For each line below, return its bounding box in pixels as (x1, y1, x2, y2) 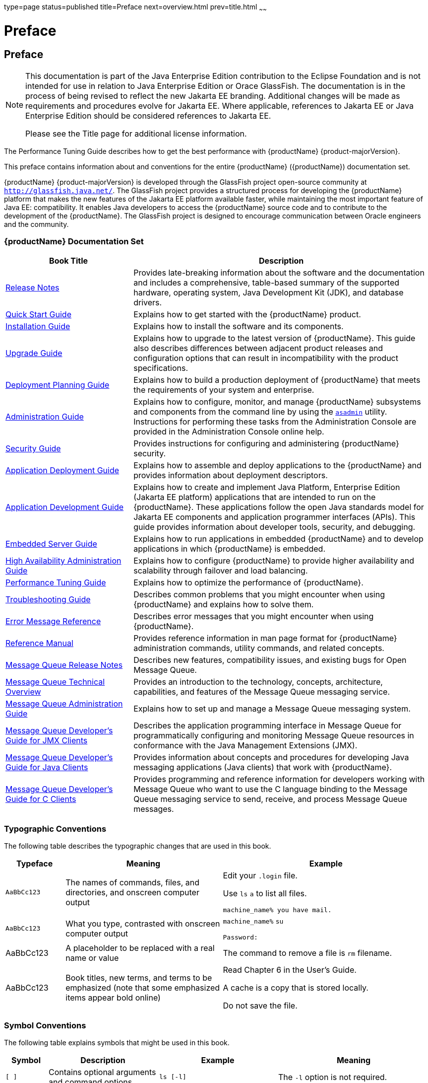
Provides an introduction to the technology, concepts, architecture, (133, 677, 383, 687)
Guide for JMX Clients (5, 735, 88, 746)
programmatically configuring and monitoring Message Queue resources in (133, 730, 414, 741)
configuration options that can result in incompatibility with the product (133, 353, 398, 363)
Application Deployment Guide (5, 465, 120, 476)
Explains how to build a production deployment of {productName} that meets (133, 375, 421, 385)
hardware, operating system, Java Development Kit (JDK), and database (133, 288, 404, 298)
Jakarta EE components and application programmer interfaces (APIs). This (133, 512, 416, 522)
